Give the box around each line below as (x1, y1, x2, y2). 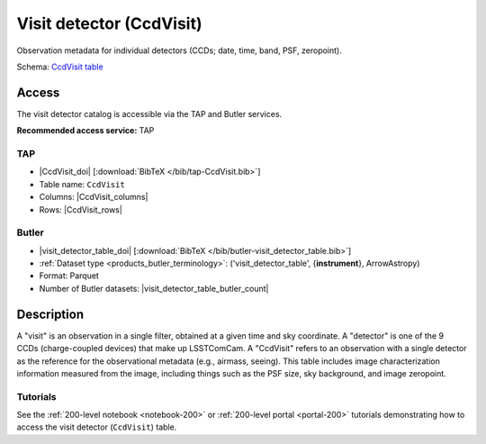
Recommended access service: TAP (16, 125, 155, 136)
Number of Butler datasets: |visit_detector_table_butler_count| (39, 283, 269, 294)
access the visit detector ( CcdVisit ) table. (16, 421, 177, 432)
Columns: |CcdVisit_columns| (39, 192, 148, 203)
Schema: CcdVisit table (16, 61, 103, 72)
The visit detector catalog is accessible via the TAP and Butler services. (16, 108, 283, 119)
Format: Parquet (39, 270, 99, 281)
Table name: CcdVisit (39, 178, 125, 189)
